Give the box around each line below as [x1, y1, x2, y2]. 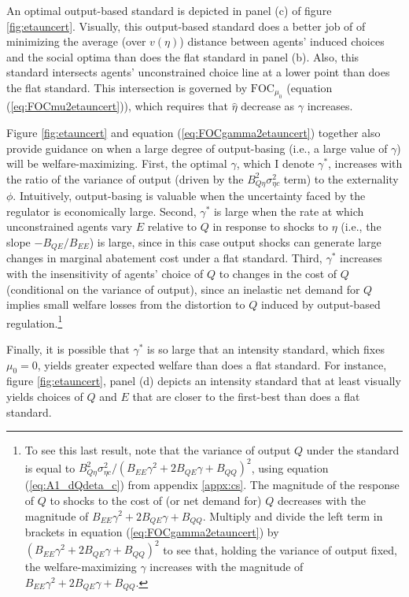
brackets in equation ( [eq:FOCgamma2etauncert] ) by [24, 523, 279, 540]
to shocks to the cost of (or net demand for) [50, 491, 262, 508]
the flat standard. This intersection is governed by [6, 79, 248, 95]
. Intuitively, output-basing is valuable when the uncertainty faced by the [13, 187, 366, 204]
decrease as [241, 98, 295, 114]
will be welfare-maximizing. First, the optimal [6, 155, 227, 172]
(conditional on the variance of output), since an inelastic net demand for [6, 280, 360, 297]
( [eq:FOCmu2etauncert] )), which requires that [6, 98, 228, 114]
